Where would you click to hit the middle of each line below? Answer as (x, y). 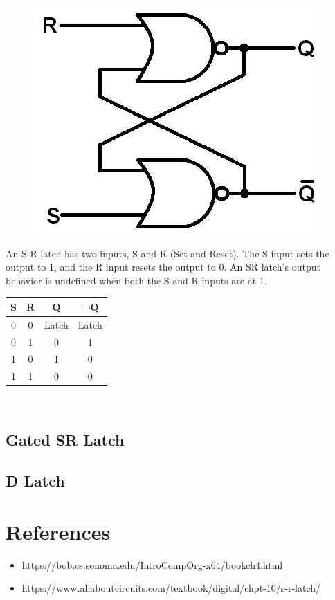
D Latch (35, 481)
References (58, 531)
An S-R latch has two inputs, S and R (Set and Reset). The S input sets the (167, 253)
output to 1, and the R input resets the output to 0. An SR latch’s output (163, 267)
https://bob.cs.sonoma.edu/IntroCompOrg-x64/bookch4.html (152, 564)
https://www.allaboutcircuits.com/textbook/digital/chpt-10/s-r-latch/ (171, 588)
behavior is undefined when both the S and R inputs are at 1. (136, 280)
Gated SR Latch (65, 440)
